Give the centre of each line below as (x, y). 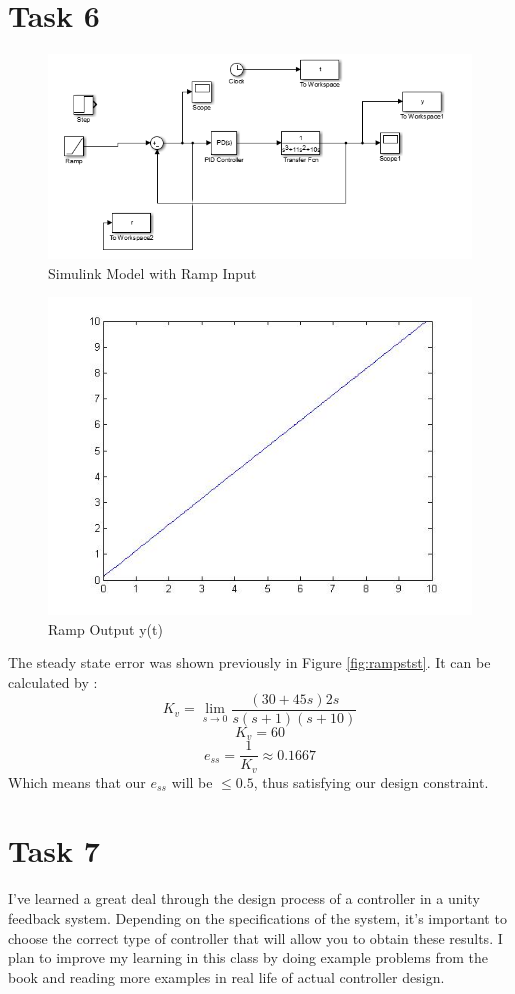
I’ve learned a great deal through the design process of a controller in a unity (244, 898)
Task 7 (54, 850)
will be (192, 781)
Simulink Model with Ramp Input (152, 272)
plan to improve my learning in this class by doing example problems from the (248, 957)
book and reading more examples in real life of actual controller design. (226, 976)
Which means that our (77, 781)
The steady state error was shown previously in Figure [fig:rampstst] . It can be (249, 662)
